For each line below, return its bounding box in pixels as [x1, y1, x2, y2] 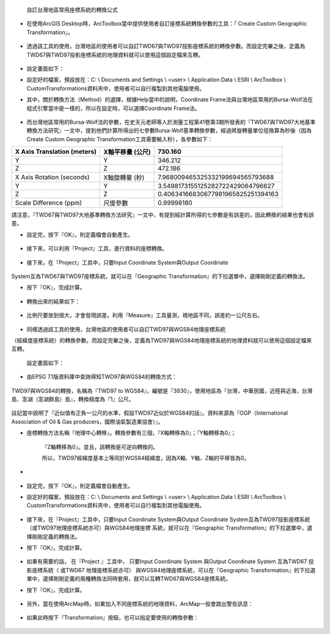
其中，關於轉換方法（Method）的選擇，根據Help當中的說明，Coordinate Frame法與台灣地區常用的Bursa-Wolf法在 [26, 96, 313, 103]
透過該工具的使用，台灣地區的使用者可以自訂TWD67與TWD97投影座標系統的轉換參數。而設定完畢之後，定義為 [26, 43, 306, 50]
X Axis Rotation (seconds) [15, 173, 90, 181]
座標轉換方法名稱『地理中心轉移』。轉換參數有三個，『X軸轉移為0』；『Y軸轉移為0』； [26, 429, 237, 437]
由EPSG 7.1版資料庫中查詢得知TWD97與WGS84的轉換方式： [26, 373, 177, 381]
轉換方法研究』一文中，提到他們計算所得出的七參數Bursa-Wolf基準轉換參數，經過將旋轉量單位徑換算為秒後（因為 [26, 127, 312, 134]
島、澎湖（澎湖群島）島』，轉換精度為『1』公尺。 [11, 395, 134, 403]
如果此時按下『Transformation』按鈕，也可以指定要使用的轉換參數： [26, 614, 199, 621]
